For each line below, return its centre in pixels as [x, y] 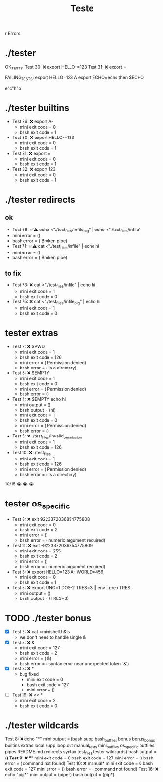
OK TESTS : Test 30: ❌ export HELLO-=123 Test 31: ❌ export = [66, 68]
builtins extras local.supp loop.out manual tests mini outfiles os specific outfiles [80, 746]
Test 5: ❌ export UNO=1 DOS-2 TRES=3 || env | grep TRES [71, 587]
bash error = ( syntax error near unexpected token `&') [74, 663]
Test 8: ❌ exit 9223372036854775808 [51, 519]
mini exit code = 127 [40, 648]
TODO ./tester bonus [48, 618]
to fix [13, 273]
